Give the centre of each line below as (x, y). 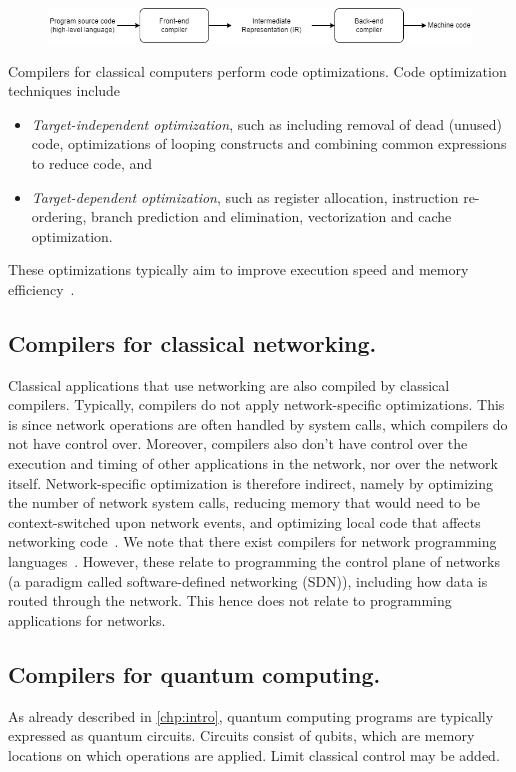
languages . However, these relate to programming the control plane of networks (254, 561)
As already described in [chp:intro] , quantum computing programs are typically (251, 715)
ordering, (59, 216)
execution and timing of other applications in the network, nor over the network (253, 463)
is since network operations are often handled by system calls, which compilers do (258, 423)
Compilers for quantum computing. (194, 673)
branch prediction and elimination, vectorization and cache (271, 216)
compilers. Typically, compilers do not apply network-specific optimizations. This (256, 404)
